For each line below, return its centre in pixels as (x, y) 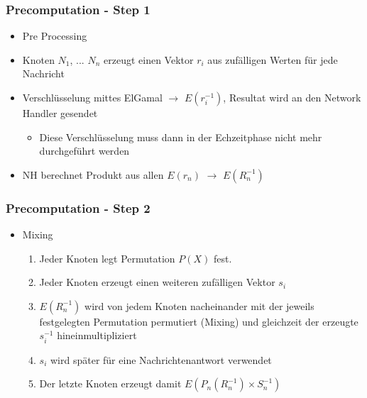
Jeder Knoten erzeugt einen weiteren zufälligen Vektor (157, 282)
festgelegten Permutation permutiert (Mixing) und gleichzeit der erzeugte (199, 321)
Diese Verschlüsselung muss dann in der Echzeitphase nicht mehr (181, 137)
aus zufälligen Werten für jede (273, 59)
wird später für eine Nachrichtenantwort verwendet (161, 359)
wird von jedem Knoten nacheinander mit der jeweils (199, 305)
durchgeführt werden (84, 151)
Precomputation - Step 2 (78, 208)
